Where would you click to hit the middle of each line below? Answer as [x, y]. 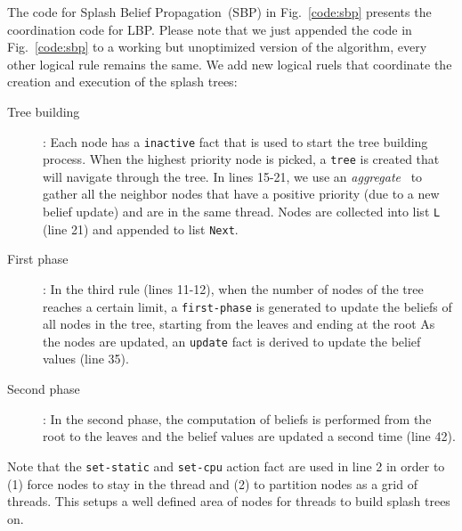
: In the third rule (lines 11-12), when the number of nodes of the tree [233, 288]
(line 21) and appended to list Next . [141, 229]
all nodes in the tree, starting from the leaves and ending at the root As [239, 324]
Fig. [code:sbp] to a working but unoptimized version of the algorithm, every [217, 47]
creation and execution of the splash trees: [122, 82]
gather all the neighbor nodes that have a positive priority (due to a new [241, 194]
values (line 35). [86, 359]
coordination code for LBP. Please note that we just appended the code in [210, 29]
